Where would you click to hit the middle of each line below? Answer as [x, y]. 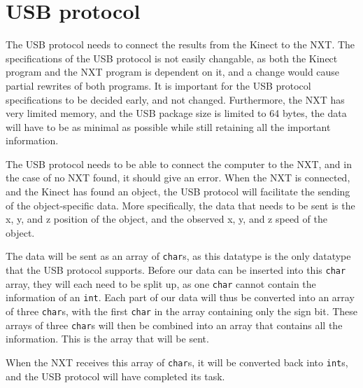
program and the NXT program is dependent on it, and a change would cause [173, 72]
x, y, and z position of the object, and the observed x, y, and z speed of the [166, 219]
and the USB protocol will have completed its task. [115, 376]
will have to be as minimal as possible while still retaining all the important [168, 126]
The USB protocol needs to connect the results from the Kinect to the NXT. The [180, 44]
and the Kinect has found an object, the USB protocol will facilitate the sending [178, 192]
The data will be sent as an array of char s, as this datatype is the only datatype [178, 256]
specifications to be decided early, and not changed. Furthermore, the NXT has [175, 99]
